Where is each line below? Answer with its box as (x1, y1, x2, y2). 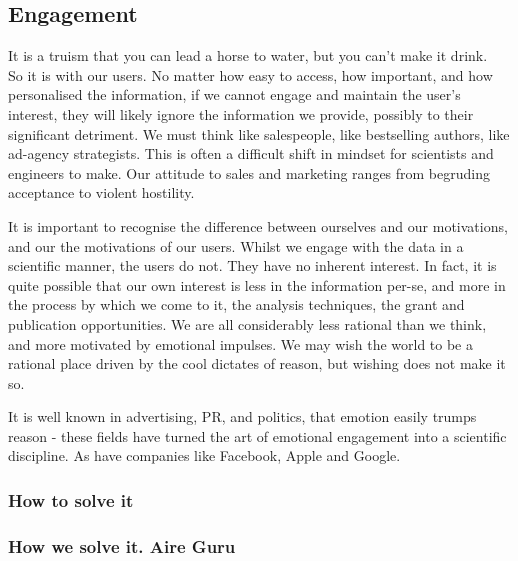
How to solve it (8, 488, 134, 512)
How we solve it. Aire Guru (8, 533, 236, 558)
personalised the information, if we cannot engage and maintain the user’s (8, 84, 461, 105)
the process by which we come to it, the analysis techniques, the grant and (8, 294, 465, 315)
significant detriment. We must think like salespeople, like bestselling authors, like (8, 123, 510, 144)
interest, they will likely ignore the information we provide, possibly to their (8, 103, 474, 124)
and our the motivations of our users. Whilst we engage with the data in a (8, 235, 464, 256)
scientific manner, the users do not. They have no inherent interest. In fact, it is (8, 255, 497, 276)
